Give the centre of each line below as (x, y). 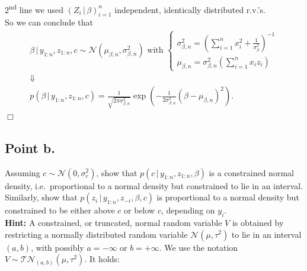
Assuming (23, 172)
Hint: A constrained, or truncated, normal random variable (113, 222)
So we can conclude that (49, 22)
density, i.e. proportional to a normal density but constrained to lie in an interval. (154, 185)
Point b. (30, 147)
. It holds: (102, 259)
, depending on (188, 210)
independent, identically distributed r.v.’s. (190, 9)
